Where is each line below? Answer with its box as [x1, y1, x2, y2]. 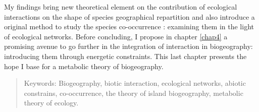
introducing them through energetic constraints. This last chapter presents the [4, 50, 247, 61]
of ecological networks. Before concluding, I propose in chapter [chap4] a [4, 31, 228, 41]
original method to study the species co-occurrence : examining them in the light [4, 21, 254, 32]
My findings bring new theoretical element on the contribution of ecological [4, 2, 237, 12]
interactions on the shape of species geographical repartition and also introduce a [4, 11, 255, 22]
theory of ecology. [24, 97, 79, 108]
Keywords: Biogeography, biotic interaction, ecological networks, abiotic [24, 78, 246, 88]
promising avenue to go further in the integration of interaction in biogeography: [4, 41, 253, 51]
